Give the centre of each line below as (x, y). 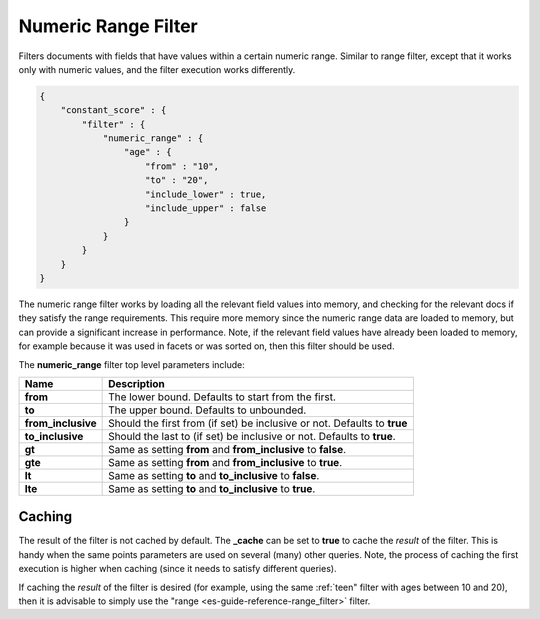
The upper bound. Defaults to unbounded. (207, 410)
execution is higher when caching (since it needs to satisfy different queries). (177, 569)
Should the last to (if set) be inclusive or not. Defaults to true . (252, 436)
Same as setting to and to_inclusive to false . (214, 475)
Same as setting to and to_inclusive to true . (212, 488)
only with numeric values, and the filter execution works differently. (157, 69)
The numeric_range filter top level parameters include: (131, 364)
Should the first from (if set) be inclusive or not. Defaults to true (258, 423)
